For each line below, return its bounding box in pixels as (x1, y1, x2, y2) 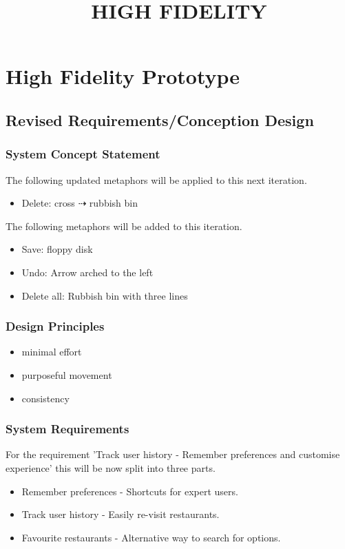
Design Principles (6, 318, 105, 335)
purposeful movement (21, 367, 112, 382)
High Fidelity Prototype (6, 62, 240, 90)
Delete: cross (21, 196, 75, 210)
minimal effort (21, 344, 82, 359)
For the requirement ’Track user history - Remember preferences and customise (6, 447, 340, 462)
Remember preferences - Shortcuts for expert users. (21, 484, 238, 498)
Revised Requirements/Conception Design (6, 109, 314, 130)
